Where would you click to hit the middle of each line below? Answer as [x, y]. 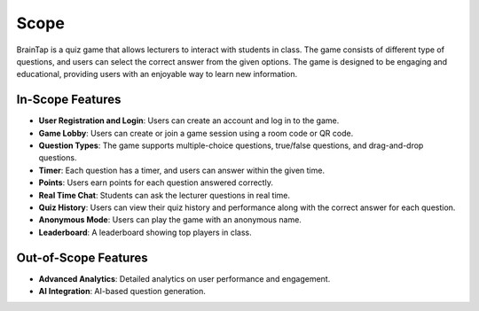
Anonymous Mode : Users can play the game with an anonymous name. [170, 220]
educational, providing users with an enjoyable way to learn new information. [157, 74]
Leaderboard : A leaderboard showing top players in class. [145, 232]
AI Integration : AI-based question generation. [122, 292]
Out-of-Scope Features [82, 257]
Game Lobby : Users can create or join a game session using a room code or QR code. [196, 133]
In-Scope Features [69, 100]
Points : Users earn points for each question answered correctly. [156, 183]
